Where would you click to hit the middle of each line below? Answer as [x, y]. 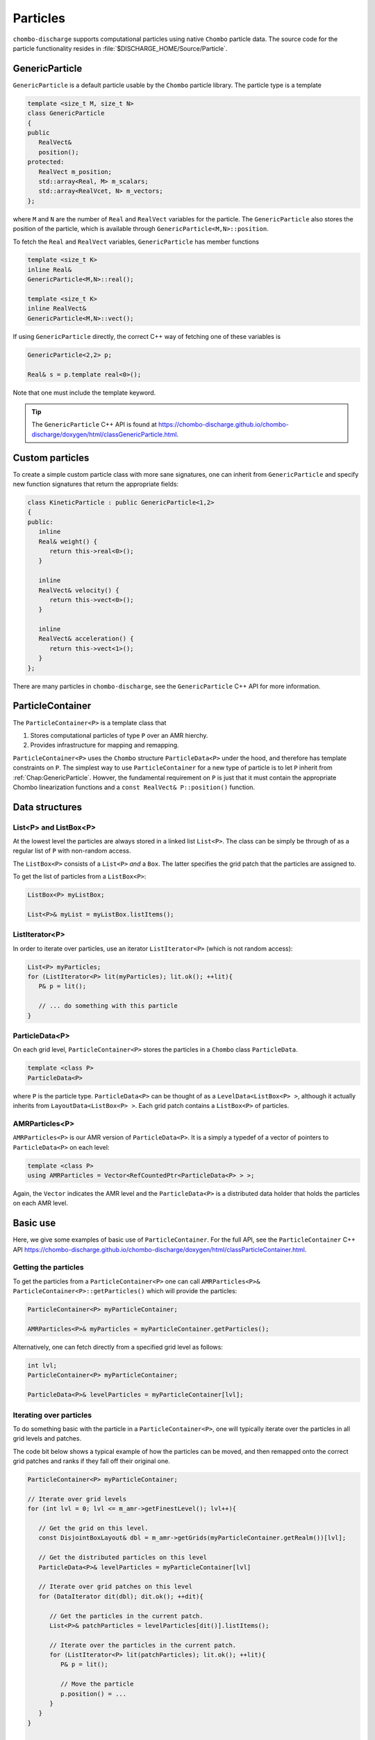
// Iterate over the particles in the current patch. [143, 1645]
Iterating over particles [52, 1415]
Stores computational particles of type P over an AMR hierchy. [119, 735]
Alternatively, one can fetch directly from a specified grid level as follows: [118, 1347]
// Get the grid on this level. [93, 1528]
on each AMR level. [41, 1203]
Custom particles [51, 458]
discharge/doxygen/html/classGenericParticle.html [104, 434]
